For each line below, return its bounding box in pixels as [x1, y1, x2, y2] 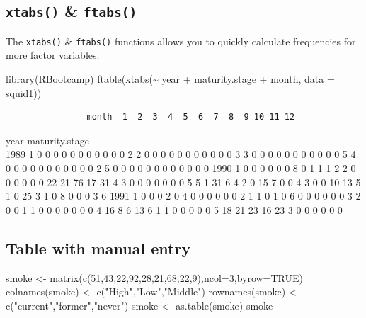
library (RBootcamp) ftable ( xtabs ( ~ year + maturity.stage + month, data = [6, 72, 335, 86]
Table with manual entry [6, 237, 191, 259]
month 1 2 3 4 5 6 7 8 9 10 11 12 [86, 112, 295, 123]
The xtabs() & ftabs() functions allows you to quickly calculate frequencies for [6, 33, 356, 48]
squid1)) [6, 85, 42, 100]
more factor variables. [6, 47, 100, 62]
